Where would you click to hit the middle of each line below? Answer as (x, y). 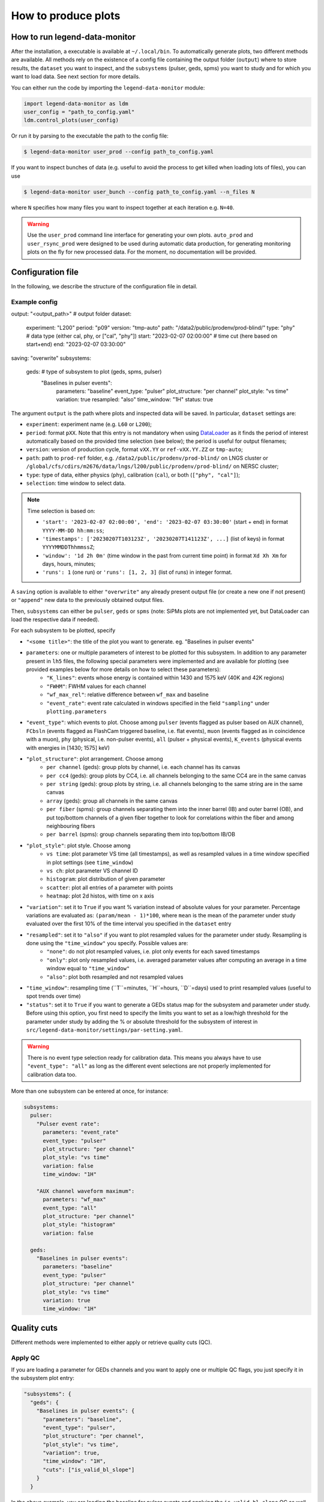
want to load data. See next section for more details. (76, 77)
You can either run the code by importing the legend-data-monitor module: (108, 88)
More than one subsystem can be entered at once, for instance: (90, 1091)
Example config (34, 302)
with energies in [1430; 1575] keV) (68, 747)
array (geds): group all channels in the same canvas (112, 801)
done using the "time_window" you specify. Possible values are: (107, 943)
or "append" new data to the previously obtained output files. (88, 600)
